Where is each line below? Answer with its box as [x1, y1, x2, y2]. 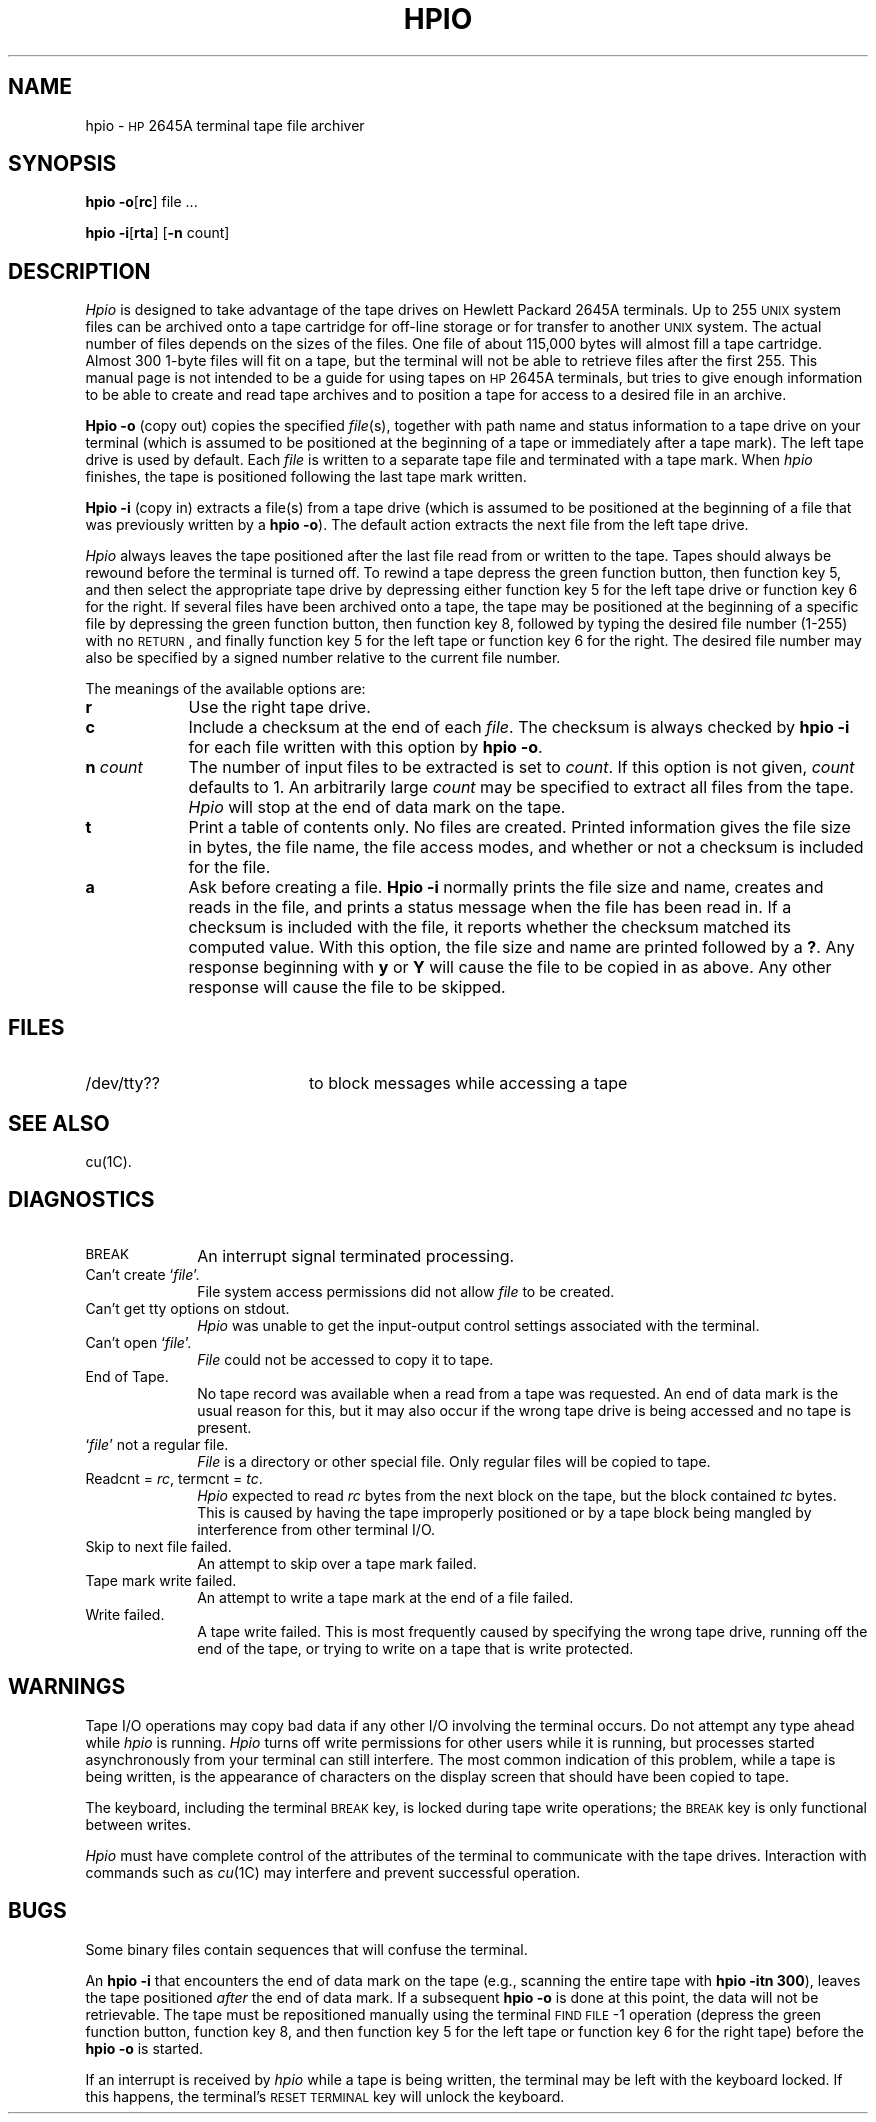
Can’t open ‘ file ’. [85, 1333, 192, 1351]
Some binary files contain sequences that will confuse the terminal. [85, 1940, 528, 1958]
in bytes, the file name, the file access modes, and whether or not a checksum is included [188, 837, 864, 858]
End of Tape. [85, 1367, 169, 1385]
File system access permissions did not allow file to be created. [197, 1282, 615, 1300]
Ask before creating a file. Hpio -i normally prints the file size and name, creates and [188, 877, 824, 898]
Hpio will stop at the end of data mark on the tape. [188, 797, 566, 818]
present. [197, 1418, 252, 1436]
